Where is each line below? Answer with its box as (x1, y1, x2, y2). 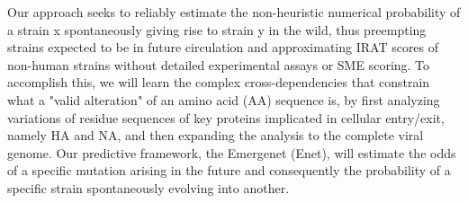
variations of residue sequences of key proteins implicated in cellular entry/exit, (7, 108, 445, 127)
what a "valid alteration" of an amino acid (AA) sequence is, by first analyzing (7, 90, 440, 109)
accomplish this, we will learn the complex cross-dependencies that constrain (7, 73, 430, 92)
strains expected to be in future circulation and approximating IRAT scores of (7, 38, 439, 57)
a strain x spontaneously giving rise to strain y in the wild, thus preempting (7, 20, 427, 39)
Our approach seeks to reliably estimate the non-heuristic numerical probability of (7, 3, 461, 21)
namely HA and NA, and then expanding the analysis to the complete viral (7, 126, 424, 145)
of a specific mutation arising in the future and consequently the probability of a (7, 161, 451, 180)
